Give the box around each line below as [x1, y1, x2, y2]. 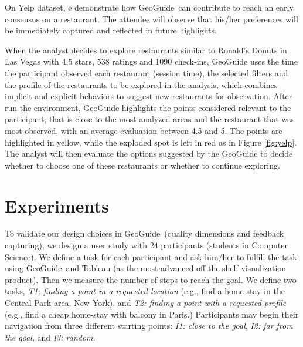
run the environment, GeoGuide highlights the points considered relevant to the [5, 101, 291, 113]
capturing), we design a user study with [5, 239, 147, 251]
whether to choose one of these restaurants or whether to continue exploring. [5, 159, 280, 171]
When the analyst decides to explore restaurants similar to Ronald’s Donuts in [5, 43, 287, 56]
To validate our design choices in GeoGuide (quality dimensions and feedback [5, 227, 284, 240]
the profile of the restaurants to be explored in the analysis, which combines [5, 78, 278, 90]
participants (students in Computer [161, 239, 288, 251]
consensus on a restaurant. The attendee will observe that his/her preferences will [5, 12, 298, 25]
